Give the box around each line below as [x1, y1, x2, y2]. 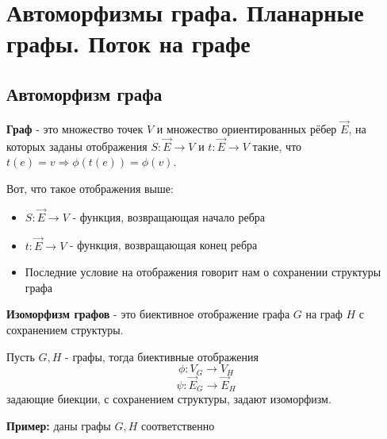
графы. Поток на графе [6, 27, 251, 60]
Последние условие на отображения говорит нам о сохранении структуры [25, 264, 381, 280]
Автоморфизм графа [6, 81, 163, 106]
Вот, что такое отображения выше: [6, 179, 174, 196]
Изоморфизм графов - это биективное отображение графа [6, 306, 290, 322]
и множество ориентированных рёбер [156, 120, 337, 137]
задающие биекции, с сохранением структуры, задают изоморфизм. [6, 391, 331, 407]
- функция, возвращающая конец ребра [70, 237, 258, 253]
